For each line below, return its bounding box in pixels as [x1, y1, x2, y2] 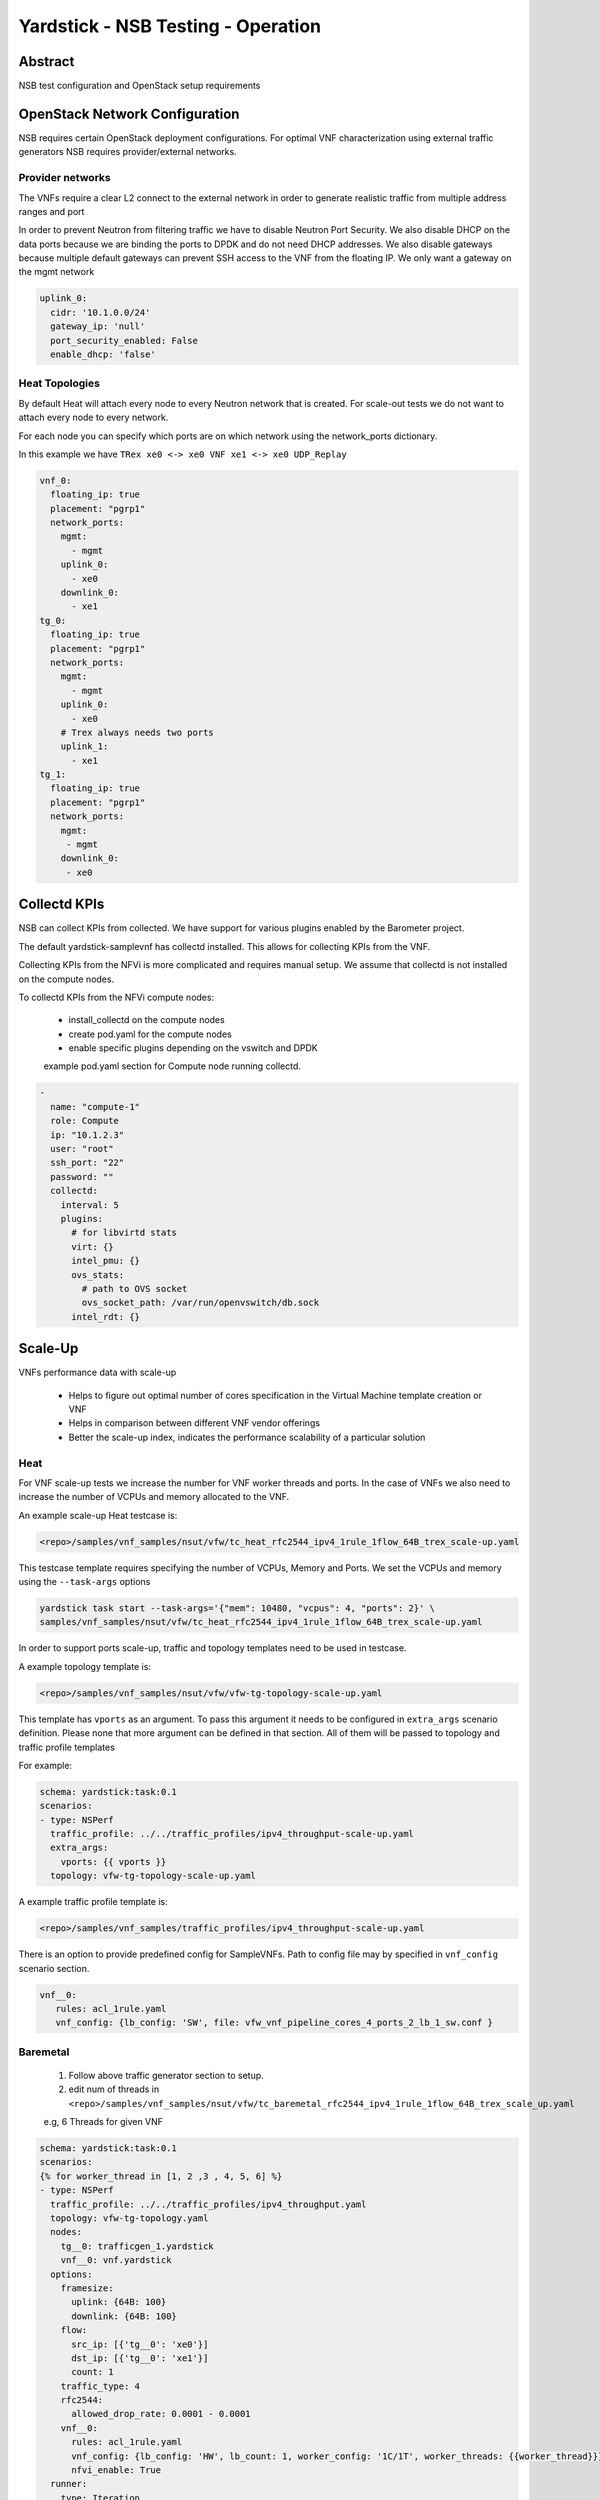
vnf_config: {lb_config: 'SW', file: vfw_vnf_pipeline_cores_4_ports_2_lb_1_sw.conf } [55, 2017, 494, 2029]
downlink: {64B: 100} [71, 2310, 177, 2322]
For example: [18, 1759, 73, 1771]
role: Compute [50, 1115, 120, 1127]
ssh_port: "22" [50, 1157, 125, 1169]
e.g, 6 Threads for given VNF [43, 2116, 164, 2128]
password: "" [50, 1171, 114, 1182]
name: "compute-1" [50, 1101, 140, 1112]
